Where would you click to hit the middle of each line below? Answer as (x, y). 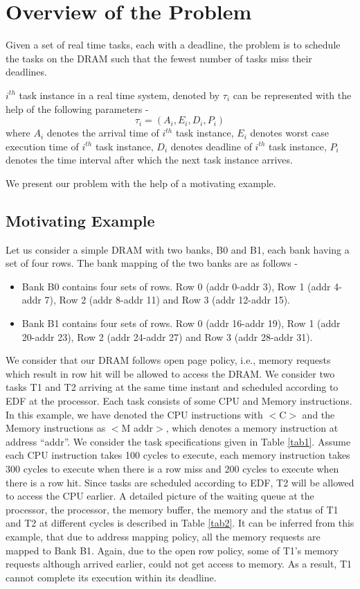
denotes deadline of (211, 146)
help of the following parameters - (77, 108)
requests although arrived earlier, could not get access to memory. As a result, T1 (179, 564)
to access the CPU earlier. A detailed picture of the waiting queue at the (160, 496)
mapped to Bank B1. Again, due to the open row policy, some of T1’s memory (172, 550)
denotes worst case (289, 133)
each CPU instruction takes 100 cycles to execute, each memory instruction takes (178, 455)
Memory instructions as (56, 428)
